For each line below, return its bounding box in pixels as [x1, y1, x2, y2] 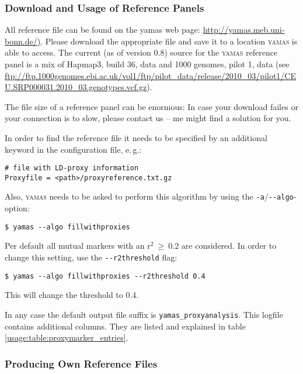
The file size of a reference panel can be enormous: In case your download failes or [5, 100, 298, 112]
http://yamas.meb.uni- [203, 23, 285, 36]
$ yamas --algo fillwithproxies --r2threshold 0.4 [5, 272, 206, 280]
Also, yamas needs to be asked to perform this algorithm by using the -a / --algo [5, 190, 294, 203]
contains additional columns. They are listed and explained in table [5, 320, 246, 332]
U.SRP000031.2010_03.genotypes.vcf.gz [5, 81, 147, 93]
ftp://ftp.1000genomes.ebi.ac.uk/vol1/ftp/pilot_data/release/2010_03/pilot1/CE [5, 69, 297, 81]
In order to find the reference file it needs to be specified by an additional [5, 131, 267, 143]
